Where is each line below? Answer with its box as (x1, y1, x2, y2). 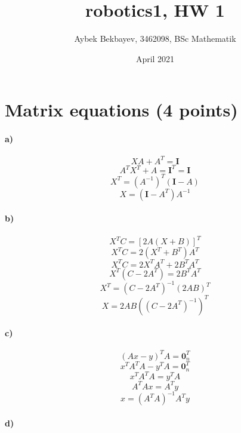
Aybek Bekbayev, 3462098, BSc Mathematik (74, 32, 236, 45)
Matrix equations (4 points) (5, 97, 238, 122)
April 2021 (135, 52, 175, 65)
